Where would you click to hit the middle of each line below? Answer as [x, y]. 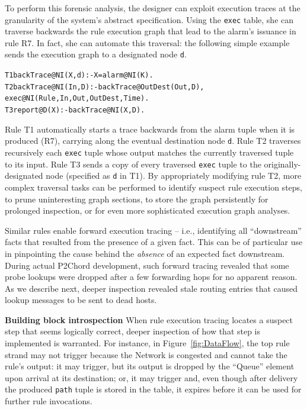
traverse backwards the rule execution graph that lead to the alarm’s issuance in [151, 31]
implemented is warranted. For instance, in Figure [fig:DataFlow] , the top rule [147, 343]
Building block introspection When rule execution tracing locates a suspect [149, 319]
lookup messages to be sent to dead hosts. [81, 300]
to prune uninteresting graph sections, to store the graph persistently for [137, 199]
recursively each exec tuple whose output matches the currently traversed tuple [149, 152]
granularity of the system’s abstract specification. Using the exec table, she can [149, 19]
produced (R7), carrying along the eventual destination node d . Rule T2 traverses [153, 141]
